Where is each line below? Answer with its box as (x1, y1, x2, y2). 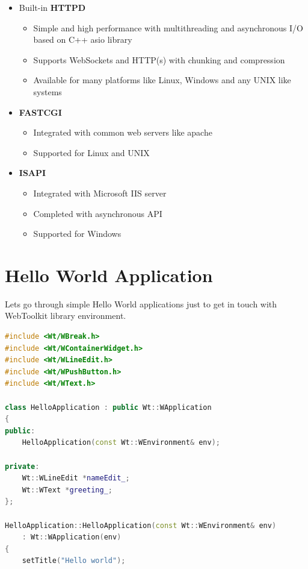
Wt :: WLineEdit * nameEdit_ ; (22, 474, 130, 483)
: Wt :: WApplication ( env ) (22, 533, 122, 542)
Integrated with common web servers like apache (33, 126, 212, 139)
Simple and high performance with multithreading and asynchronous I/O (33, 21, 303, 34)
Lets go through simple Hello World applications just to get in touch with (5, 297, 277, 310)
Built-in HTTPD (19, 1, 86, 13)
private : (5, 462, 40, 471)
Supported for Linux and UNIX (33, 146, 150, 159)
